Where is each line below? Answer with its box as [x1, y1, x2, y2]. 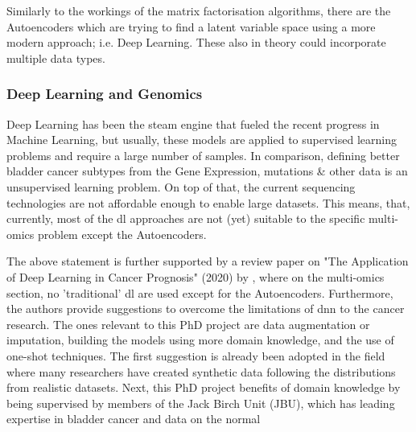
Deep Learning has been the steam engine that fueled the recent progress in [6, 115, 380, 132]
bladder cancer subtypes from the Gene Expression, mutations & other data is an [6, 163, 408, 179]
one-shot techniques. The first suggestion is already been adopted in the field [6, 347, 385, 364]
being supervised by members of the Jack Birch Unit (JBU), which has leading [6, 394, 395, 411]
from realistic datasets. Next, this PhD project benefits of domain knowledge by [6, 379, 401, 396]
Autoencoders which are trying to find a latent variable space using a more [6, 18, 376, 35]
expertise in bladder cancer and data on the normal [6, 410, 261, 427]
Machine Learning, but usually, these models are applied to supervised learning [6, 131, 397, 148]
